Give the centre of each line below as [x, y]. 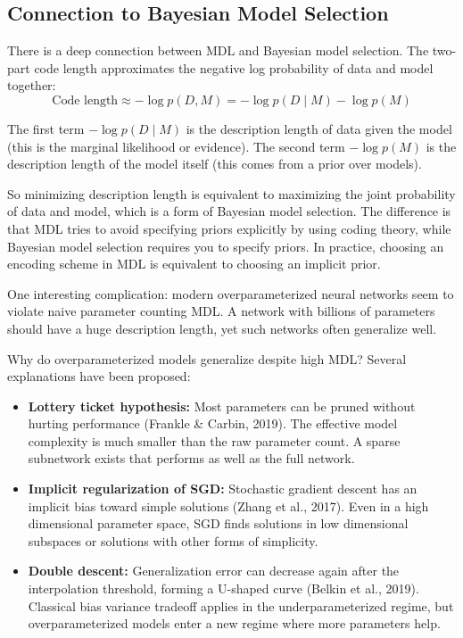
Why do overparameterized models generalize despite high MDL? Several [207, 358]
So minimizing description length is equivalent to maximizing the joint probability [231, 193]
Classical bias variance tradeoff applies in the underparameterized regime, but [241, 605]
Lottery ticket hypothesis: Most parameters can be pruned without [222, 406]
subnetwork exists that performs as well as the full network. [191, 458]
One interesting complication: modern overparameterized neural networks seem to [231, 293]
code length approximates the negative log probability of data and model [234, 67]
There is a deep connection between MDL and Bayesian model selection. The [218, 50]
